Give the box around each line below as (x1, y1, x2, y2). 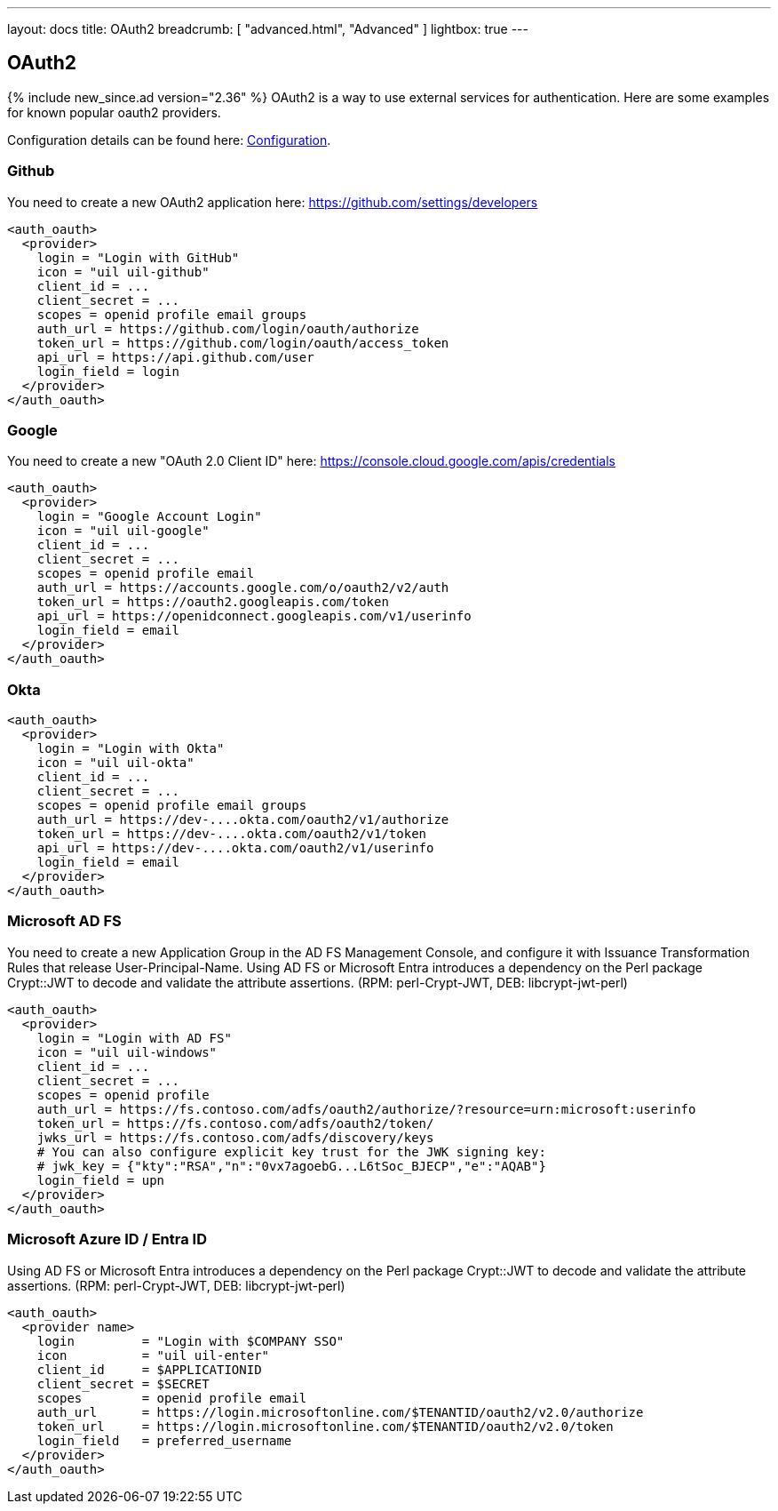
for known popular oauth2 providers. (7, 104, 221, 120)
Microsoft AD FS (7, 912, 122, 931)
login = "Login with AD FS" (36, 1030, 232, 1045)
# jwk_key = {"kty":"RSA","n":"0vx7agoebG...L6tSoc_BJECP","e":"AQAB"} (36, 1158, 546, 1173)
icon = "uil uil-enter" (36, 1347, 270, 1363)
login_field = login (36, 364, 179, 379)
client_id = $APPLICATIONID (36, 1362, 262, 1377)
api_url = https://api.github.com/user (36, 349, 314, 364)
